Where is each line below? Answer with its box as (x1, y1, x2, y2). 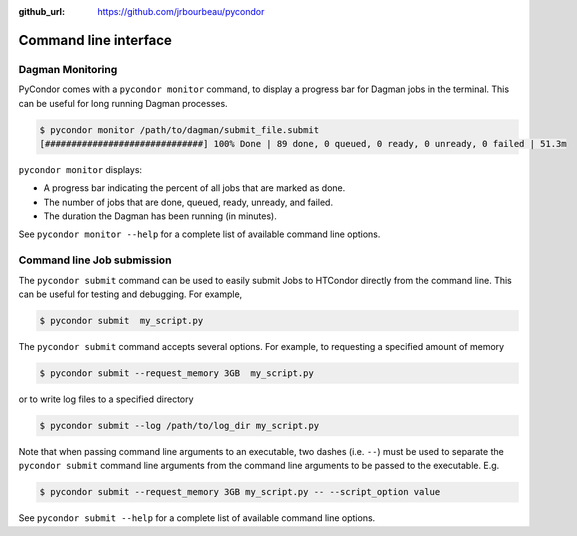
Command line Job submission (18, 253, 172, 267)
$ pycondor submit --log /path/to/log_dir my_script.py (39, 420, 320, 431)
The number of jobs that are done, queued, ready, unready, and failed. (43, 196, 334, 208)
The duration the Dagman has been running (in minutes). (43, 210, 277, 222)
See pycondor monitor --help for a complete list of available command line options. (18, 228, 381, 240)
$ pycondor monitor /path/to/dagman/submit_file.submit (39, 124, 320, 135)
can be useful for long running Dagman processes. (18, 97, 229, 109)
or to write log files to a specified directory (18, 393, 194, 405)
